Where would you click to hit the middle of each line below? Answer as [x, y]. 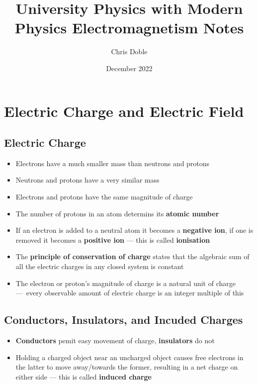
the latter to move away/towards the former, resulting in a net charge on [127, 367]
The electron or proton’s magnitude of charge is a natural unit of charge [126, 283]
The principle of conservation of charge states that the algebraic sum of [132, 256]
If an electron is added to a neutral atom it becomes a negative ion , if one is [134, 230]
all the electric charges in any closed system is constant [100, 266]
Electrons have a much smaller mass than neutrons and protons [113, 163]
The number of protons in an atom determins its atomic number [117, 213]
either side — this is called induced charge [84, 376]
